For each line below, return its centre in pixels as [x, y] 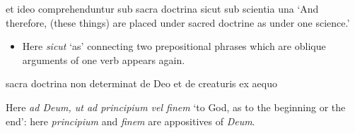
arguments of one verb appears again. [104, 59]
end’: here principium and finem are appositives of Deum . [130, 121]
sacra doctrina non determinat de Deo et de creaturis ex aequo [141, 83]
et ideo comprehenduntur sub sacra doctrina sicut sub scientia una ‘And [162, 8]
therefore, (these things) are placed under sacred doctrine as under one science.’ [178, 22]
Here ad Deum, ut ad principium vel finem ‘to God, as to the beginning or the [176, 107]
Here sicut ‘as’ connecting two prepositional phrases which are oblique [174, 46]
